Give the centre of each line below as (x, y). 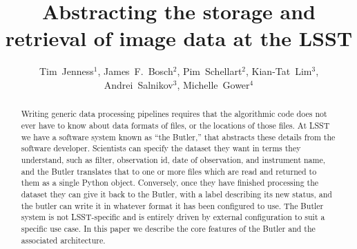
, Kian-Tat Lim (279, 71)
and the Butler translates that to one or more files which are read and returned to (169, 171)
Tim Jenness (66, 71)
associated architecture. (63, 240)
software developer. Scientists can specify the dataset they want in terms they (161, 148)
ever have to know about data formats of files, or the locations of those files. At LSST (175, 125)
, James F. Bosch (135, 71)
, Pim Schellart (210, 71)
